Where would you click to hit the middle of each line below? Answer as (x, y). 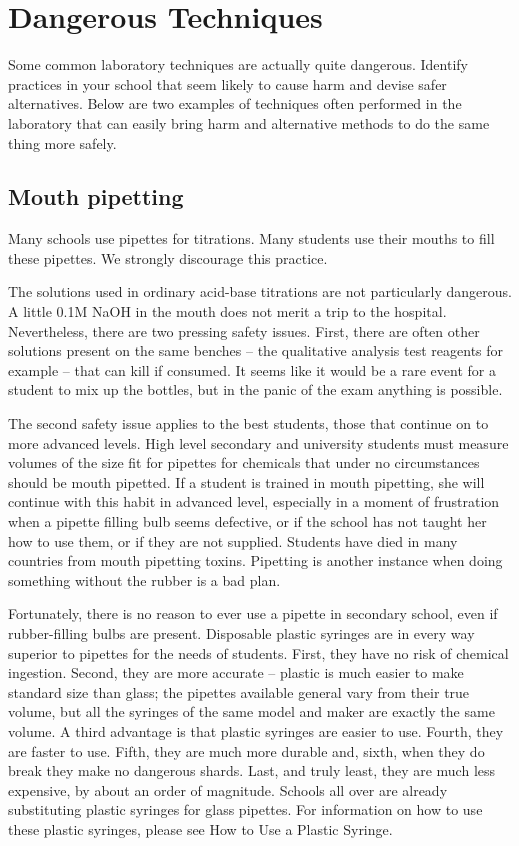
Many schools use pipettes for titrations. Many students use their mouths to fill (251, 238)
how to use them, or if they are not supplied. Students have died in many (233, 540)
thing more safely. (62, 142)
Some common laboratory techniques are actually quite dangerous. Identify (238, 64)
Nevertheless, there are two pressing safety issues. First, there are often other (244, 330)
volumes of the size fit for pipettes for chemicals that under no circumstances (244, 462)
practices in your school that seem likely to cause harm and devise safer (227, 83)
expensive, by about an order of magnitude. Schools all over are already (228, 789)
